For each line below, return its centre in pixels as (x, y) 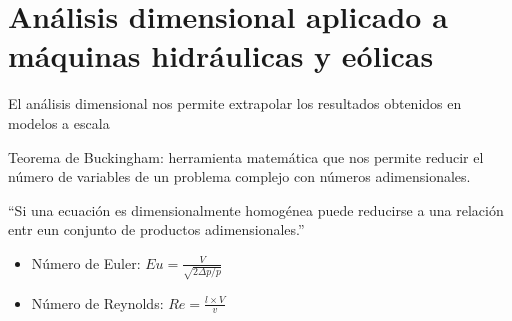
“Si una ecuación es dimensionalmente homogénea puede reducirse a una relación (256, 209)
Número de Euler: (86, 262)
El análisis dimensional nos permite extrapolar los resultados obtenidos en (235, 103)
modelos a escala (59, 122)
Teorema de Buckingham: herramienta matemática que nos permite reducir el (246, 156)
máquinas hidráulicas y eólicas (221, 55)
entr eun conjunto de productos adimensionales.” (156, 229)
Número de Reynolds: (97, 302)
